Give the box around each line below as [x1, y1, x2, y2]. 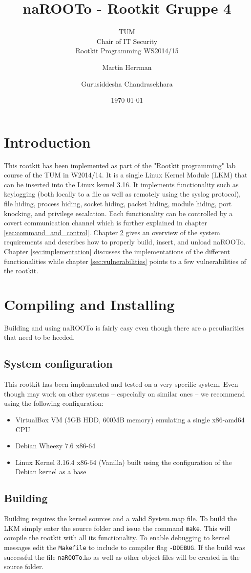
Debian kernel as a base [15, 466, 86, 477]
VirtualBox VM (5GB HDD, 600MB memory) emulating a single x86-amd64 [15, 415, 245, 425]
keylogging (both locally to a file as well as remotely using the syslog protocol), [4, 189, 241, 199]
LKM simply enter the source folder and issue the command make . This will [4, 523, 230, 533]
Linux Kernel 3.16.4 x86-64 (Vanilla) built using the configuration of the [15, 457, 232, 467]
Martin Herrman [102, 62, 152, 72]
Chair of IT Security [96, 36, 158, 46]
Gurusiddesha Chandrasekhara [81, 78, 173, 88]
